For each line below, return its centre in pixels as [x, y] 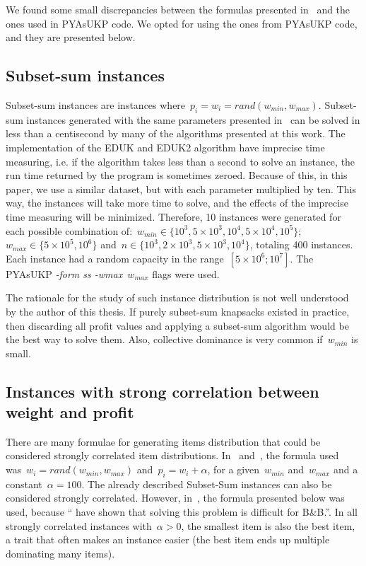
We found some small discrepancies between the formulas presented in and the [178, 9]
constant [24, 484]
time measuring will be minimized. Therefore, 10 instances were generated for [173, 216]
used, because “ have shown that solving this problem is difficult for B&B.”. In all [182, 512]
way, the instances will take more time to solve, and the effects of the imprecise [177, 203]
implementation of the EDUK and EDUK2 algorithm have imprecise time [165, 147]
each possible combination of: [69, 230]
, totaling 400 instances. [301, 244]
